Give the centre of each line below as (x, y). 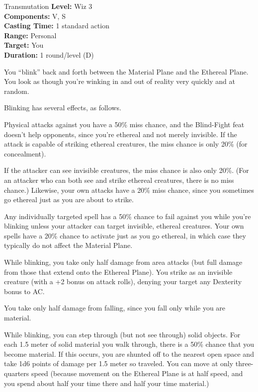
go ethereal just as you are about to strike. (69, 199)
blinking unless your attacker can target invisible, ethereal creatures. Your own (124, 226)
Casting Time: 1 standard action (57, 26)
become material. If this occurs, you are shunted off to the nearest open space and (129, 353)
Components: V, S (35, 16)
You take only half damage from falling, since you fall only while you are (115, 308)
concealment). (25, 153)
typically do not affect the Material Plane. (68, 245)
